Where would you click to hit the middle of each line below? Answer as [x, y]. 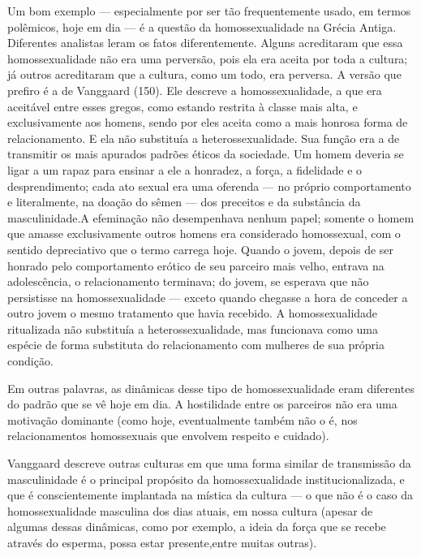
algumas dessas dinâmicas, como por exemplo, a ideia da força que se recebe [197, 527]
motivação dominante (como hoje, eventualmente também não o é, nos [183, 419]
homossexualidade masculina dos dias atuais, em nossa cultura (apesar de [190, 510]
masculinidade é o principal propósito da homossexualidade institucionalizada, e [206, 479]
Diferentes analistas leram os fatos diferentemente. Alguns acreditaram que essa [205, 43]
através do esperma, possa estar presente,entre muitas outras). [162, 542]
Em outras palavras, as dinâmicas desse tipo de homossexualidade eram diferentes [211, 388]
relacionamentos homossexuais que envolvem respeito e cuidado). [168, 436]
